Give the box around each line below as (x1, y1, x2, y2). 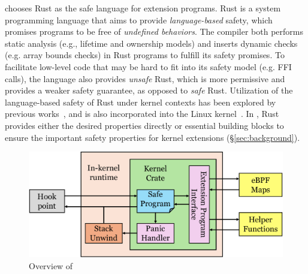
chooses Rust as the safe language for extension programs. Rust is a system (5, 2, 281, 14)
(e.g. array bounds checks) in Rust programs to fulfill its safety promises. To (5, 49, 285, 61)
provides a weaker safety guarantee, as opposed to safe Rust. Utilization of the (5, 84, 293, 97)
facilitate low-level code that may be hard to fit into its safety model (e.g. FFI (5, 60, 292, 73)
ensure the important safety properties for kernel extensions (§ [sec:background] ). (5, 131, 300, 143)
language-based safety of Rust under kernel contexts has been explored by (5, 95, 276, 108)
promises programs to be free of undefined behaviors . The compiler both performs (5, 25, 303, 38)
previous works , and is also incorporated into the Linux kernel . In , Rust (5, 107, 279, 120)
